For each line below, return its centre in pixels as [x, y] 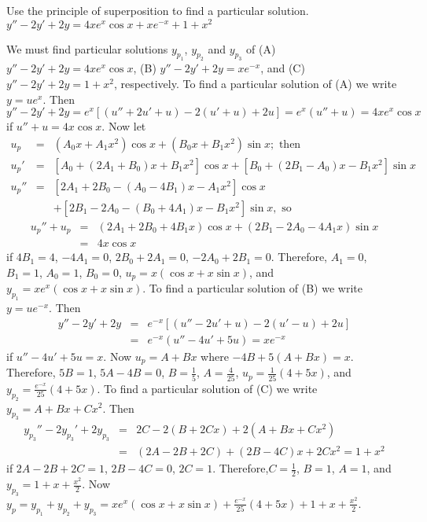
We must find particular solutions [87, 48]
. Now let [124, 126]
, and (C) [283, 68]
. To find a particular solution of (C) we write [207, 388]
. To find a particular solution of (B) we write [252, 288]
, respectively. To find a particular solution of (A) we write [255, 84]
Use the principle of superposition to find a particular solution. [158, 10]
